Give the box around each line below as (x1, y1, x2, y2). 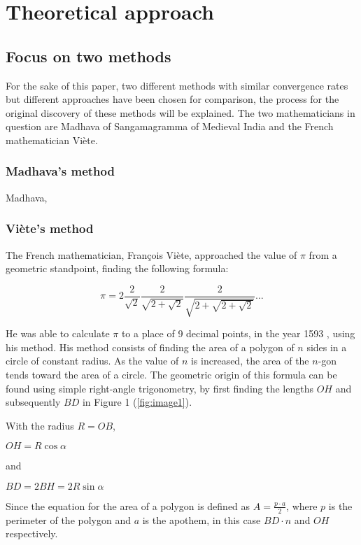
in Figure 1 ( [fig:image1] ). (82, 395, 192, 409)
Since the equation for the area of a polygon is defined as (6, 498, 250, 513)
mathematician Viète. (6, 132, 98, 147)
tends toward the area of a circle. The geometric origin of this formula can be (6, 367, 337, 381)
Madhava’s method (6, 162, 115, 180)
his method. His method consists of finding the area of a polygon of (6, 339, 295, 354)
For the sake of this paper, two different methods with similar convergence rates (6, 78, 348, 92)
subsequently (6, 395, 61, 409)
